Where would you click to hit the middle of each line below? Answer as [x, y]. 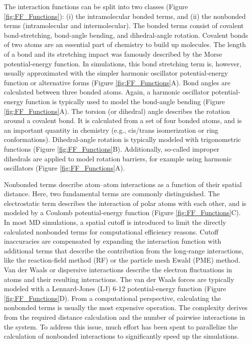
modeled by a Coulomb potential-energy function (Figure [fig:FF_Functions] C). [122, 212]
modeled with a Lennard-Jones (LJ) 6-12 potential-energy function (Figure [115, 289]
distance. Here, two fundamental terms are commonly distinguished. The [112, 194]
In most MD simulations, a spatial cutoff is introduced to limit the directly [115, 222]
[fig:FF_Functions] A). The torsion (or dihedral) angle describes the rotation [117, 111]
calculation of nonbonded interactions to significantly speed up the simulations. [122, 336]
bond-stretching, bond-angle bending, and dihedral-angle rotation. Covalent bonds [126, 35]
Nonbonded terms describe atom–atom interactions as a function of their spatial [123, 184]
